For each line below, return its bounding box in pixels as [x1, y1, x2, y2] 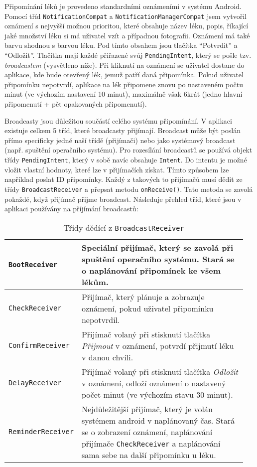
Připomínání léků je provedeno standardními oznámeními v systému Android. [4, 1, 242, 11]
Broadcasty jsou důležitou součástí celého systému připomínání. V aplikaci [4, 115, 232, 126]
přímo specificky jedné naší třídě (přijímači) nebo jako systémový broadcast [4, 135, 236, 145]
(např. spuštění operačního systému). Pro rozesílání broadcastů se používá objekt [4, 145, 253, 155]
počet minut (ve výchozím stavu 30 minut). [81, 388, 233, 400]
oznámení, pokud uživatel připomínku [81, 302, 214, 314]
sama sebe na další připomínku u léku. [81, 449, 216, 461]
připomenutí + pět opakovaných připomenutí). [4, 99, 147, 109]
